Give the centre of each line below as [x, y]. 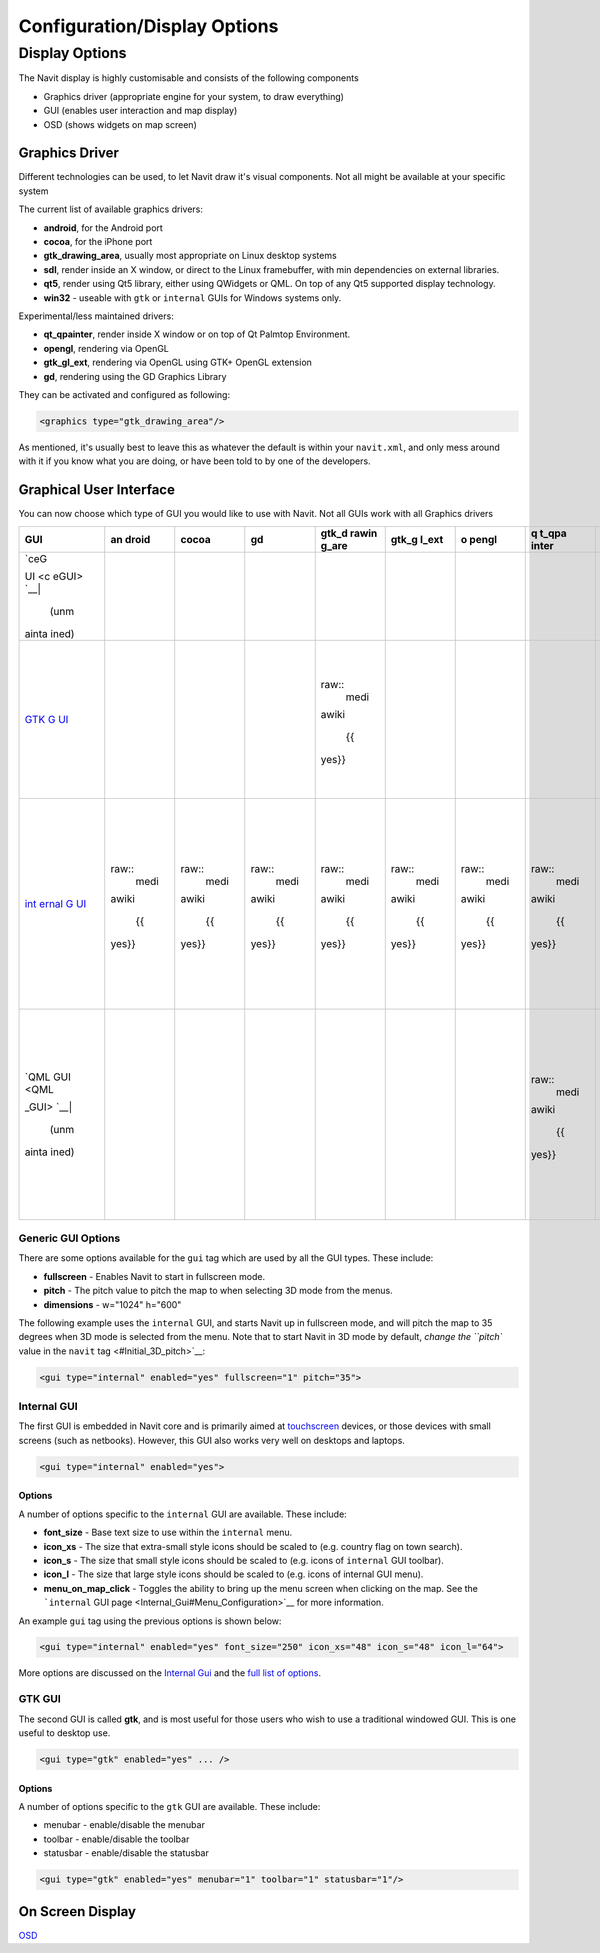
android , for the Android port [103, 227]
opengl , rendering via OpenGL [106, 348]
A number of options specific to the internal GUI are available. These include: [182, 1514]
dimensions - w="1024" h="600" [112, 1304]
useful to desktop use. [64, 1733]
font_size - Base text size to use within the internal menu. [168, 1532]
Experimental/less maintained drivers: [96, 316]
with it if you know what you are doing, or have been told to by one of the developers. [194, 461]
